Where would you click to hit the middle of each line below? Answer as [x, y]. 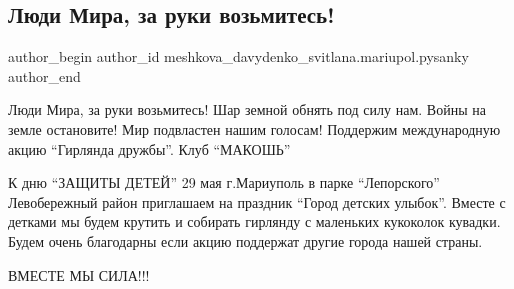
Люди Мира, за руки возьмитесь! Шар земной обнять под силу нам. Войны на [247, 109]
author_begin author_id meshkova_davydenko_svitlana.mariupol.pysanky [238, 56]
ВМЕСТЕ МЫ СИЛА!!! [79, 274]
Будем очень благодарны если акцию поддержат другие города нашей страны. [245, 240]
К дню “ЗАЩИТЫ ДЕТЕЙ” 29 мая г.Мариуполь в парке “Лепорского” [224, 182]
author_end [44, 75]
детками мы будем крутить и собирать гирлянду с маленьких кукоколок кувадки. [254, 221]
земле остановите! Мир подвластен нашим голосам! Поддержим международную [254, 128]
